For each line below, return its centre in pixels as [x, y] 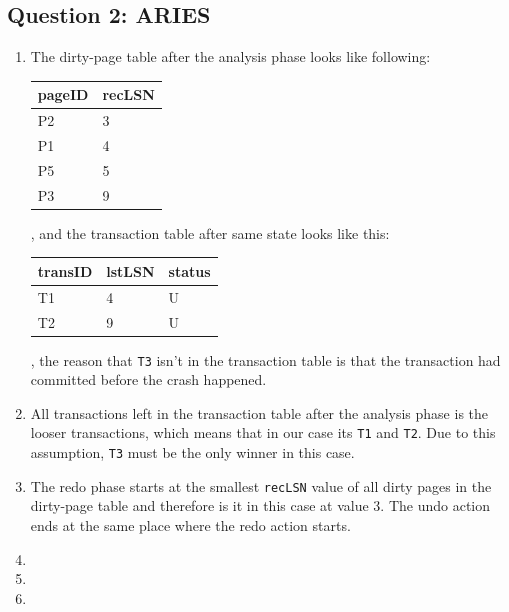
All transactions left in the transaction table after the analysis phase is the [259, 412]
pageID [63, 94]
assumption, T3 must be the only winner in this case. [192, 452]
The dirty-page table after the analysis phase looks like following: [230, 56]
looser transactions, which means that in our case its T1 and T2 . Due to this [263, 432]
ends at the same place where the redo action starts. [190, 525]
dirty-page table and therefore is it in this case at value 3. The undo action [260, 505]
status [189, 270]
